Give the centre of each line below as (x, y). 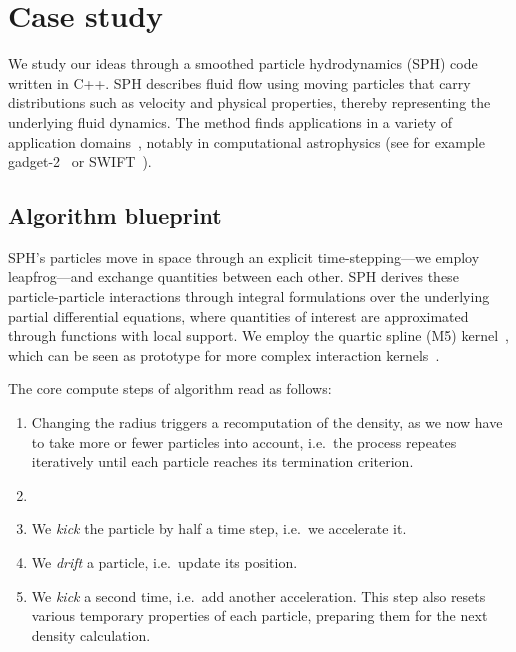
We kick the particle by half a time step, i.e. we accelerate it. (219, 528)
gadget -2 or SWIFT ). (80, 161)
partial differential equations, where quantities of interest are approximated (238, 315)
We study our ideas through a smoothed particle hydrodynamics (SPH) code (243, 63)
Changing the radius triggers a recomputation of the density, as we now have (267, 422)
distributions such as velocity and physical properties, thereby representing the (249, 102)
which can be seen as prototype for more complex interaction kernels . (224, 354)
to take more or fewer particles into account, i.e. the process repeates (244, 441)
